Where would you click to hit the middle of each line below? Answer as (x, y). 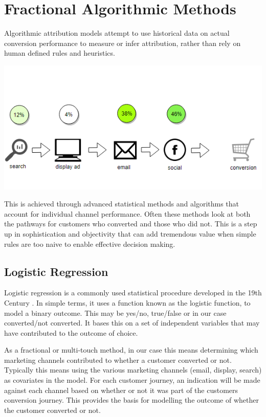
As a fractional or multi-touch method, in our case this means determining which (131, 350)
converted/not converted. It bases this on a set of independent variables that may (132, 323)
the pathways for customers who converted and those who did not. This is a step (131, 224)
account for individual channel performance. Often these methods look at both (127, 213)
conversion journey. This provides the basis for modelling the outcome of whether (131, 400)
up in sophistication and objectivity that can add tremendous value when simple (130, 233)
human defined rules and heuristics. (60, 53)
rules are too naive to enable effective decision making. (90, 244)
